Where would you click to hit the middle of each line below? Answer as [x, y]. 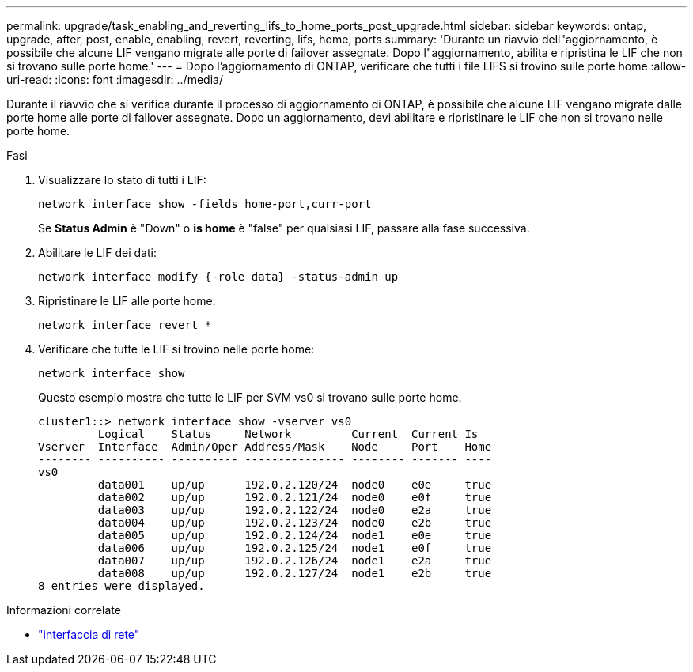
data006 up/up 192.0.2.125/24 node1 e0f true [295, 548]
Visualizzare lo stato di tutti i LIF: [122, 180]
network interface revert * [125, 325]
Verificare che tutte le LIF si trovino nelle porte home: [176, 349]
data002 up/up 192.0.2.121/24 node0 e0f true [295, 497]
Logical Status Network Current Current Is [288, 434]
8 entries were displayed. [121, 586]
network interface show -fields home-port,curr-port [205, 204]
